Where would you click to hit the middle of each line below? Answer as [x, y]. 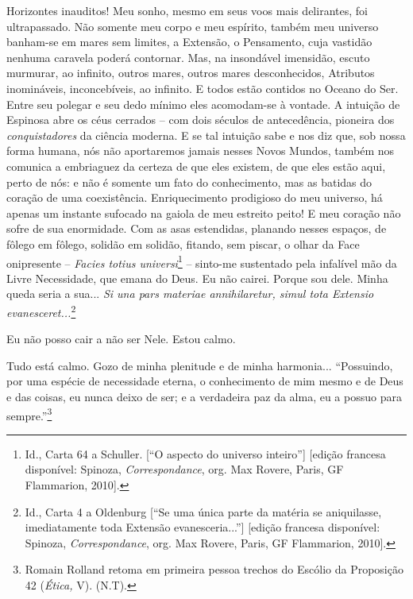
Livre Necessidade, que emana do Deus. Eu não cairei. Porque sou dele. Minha [197, 278]
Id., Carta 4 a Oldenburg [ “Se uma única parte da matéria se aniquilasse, [203, 511]
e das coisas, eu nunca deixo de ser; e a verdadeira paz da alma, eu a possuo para [204, 396]
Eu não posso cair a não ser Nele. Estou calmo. [121, 339]
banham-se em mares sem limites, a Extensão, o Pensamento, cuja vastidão [189, 42]
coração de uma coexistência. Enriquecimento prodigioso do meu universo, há [195, 197]
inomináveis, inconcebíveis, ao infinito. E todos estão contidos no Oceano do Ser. [203, 88]
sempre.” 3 [29, 414]
